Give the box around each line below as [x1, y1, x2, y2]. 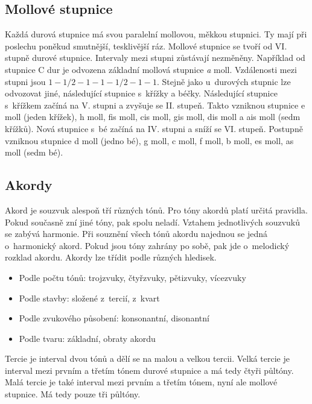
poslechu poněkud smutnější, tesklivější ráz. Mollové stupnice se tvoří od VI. [5, 39, 287, 52]
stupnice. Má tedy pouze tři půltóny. [5, 388, 141, 400]
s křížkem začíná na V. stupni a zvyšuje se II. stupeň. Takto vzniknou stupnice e [5, 98, 305, 111]
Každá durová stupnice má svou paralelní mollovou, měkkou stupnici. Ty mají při [5, 28, 307, 40]
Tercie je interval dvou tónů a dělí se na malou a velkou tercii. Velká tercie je [5, 352, 290, 365]
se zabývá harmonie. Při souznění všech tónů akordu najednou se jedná [5, 227, 268, 240]
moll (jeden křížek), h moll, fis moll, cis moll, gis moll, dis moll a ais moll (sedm [5, 110, 301, 123]
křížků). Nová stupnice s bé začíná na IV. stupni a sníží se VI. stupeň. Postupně [5, 122, 303, 134]
